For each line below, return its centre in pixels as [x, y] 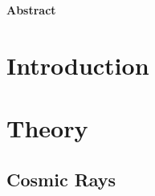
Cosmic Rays [61, 179]
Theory [47, 128]
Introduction [78, 65]
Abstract [31, 10]
